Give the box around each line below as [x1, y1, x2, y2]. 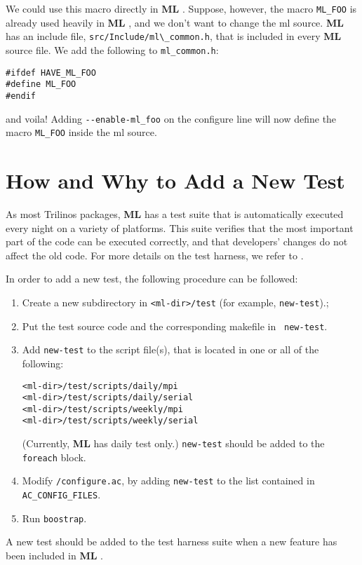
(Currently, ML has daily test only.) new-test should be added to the [22, 436, 325, 451]
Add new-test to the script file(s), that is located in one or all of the [22, 342, 319, 357]
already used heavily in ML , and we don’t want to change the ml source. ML [6, 15, 344, 29]
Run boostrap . [22, 510, 87, 525]
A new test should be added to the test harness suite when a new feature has [6, 534, 337, 549]
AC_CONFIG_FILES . [22, 487, 101, 502]
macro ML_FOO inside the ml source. [6, 125, 157, 139]
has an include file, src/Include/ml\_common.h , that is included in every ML [6, 29, 342, 43]
